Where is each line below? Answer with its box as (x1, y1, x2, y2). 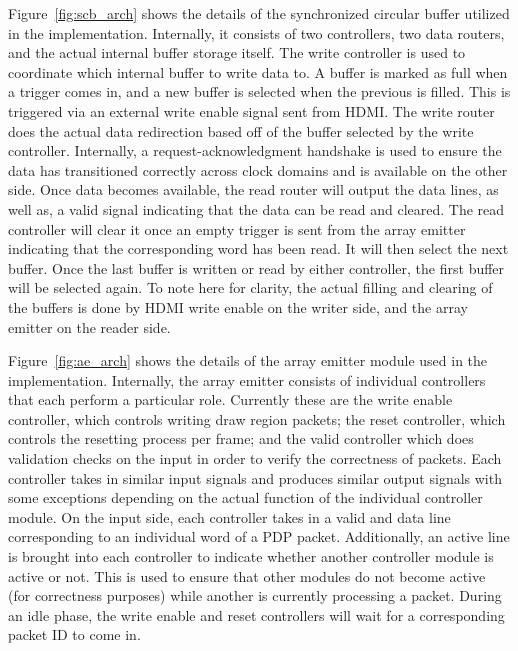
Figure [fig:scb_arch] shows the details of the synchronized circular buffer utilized (8, 3, 510, 23)
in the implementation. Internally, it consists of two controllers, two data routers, (8, 22, 505, 43)
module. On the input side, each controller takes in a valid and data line (8, 506, 451, 527)
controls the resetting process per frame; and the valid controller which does (8, 428, 474, 449)
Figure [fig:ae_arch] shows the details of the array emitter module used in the (8, 350, 488, 371)
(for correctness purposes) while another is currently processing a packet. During (8, 585, 502, 606)
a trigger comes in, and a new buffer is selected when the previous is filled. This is (8, 81, 511, 102)
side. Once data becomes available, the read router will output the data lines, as (8, 179, 499, 200)
